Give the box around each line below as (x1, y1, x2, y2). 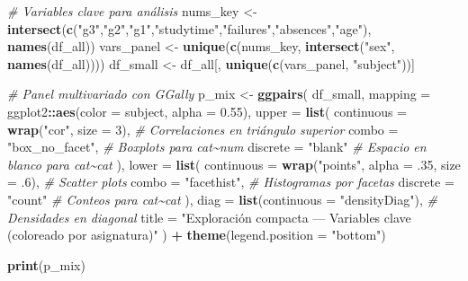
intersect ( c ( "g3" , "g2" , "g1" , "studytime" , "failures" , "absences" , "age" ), (7, 19, 372, 38)
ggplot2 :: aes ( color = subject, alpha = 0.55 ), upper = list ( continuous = (7, 101, 408, 120)
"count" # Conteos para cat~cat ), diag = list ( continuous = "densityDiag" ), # (7, 189, 437, 208)
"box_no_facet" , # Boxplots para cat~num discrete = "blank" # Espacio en (7, 137, 427, 156)
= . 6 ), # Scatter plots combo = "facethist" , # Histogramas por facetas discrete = (7, 172, 454, 191)
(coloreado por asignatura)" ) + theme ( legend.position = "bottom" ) (7, 225, 386, 244)
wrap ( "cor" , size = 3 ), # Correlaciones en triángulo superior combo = (7, 119, 399, 138)
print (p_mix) (7, 255, 85, 274)
